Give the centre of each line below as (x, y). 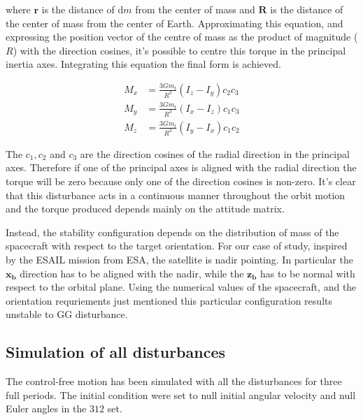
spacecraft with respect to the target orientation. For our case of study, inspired (177, 246)
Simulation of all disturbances (116, 352)
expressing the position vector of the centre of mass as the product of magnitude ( (182, 37)
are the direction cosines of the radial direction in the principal (215, 153)
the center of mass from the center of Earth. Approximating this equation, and (175, 23)
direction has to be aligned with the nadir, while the (132, 273)
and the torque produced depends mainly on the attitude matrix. (145, 209)
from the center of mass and (195, 9)
